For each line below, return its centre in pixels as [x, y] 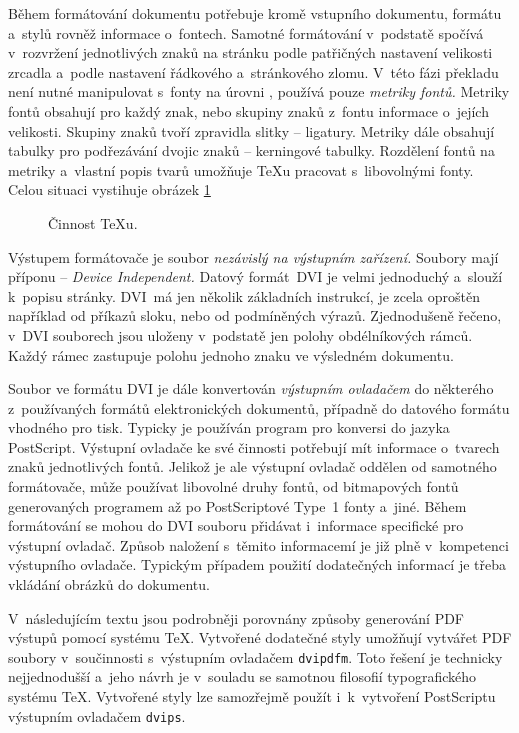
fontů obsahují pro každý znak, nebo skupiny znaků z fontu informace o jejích [248, 110]
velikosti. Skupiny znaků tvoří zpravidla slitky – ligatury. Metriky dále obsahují [251, 130]
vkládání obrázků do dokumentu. [109, 584]
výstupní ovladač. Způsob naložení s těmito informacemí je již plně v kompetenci [258, 544]
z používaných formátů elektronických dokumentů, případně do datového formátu [259, 407]
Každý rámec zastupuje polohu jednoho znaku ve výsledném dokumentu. [231, 354]
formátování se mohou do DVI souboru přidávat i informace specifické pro [236, 525]
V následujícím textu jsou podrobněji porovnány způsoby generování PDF [236, 617]
